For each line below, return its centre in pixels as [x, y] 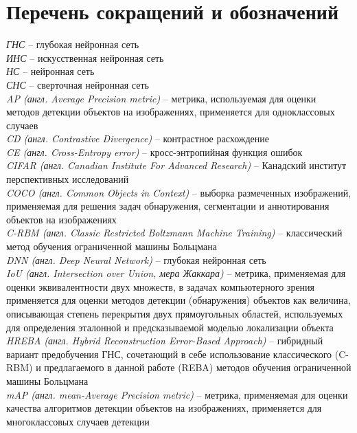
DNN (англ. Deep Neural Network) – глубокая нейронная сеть [136, 259]
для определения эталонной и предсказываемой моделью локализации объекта [170, 327]
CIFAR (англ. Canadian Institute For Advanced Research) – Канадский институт [176, 165]
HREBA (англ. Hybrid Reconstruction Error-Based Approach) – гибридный [165, 341]
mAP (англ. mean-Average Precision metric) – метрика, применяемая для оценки [177, 394]
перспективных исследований [68, 179]
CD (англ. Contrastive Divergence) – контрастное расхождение [138, 138]
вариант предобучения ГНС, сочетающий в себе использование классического [169, 354]
